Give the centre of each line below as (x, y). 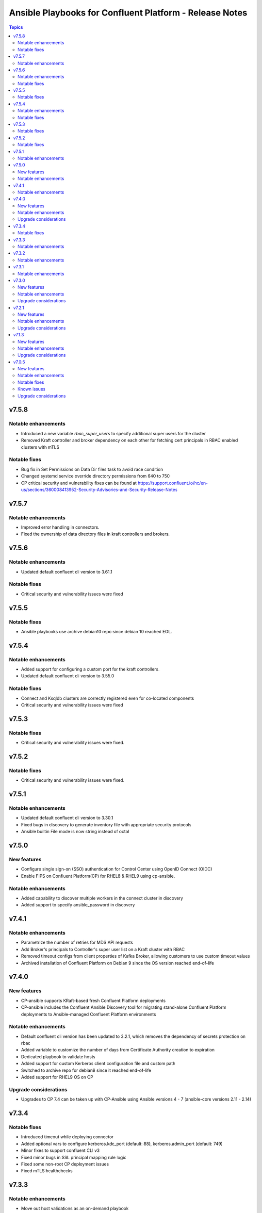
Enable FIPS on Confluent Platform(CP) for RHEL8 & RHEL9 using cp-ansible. (98, 876)
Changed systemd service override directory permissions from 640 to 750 (95, 476)
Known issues (32, 389)
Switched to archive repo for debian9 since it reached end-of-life (86, 1070)
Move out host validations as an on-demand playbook (75, 1209)
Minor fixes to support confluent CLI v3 (60, 1150)
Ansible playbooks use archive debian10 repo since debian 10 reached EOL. (97, 631)
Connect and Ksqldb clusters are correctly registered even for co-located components (107, 698)
